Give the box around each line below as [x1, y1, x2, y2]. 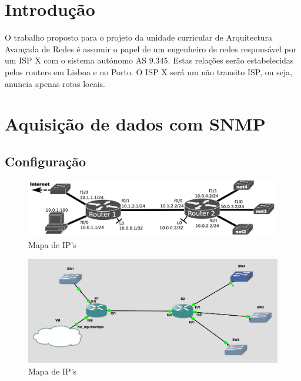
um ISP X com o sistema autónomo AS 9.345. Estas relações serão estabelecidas [5, 54, 294, 66]
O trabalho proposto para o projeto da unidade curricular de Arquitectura [5, 31, 273, 44]
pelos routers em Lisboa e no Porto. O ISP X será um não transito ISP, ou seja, [5, 65, 293, 78]
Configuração [5, 152, 86, 170]
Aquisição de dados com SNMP [5, 112, 266, 136]
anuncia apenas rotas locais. [5, 77, 105, 89]
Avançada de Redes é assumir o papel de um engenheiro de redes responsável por [5, 42, 297, 55]
